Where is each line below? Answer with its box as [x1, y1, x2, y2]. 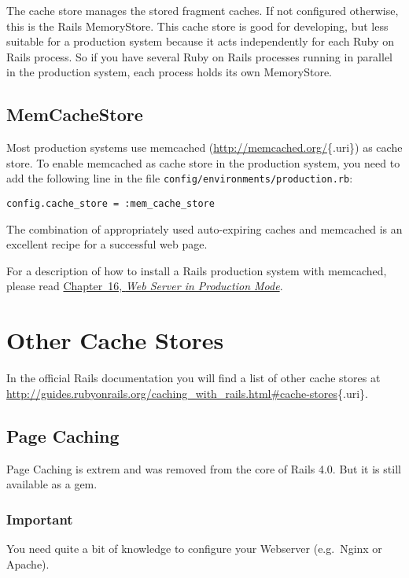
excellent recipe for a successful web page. [6, 236, 208, 252]
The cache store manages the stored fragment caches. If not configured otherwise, [6, 2, 399, 18]
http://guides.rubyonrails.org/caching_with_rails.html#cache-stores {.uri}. [6, 385, 368, 401]
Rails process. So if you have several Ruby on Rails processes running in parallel [6, 48, 392, 64]
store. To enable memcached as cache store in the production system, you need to [6, 154, 400, 171]
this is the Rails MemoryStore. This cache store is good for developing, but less [6, 17, 389, 34]
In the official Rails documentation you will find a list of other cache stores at [6, 370, 381, 386]
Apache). [6, 555, 50, 572]
